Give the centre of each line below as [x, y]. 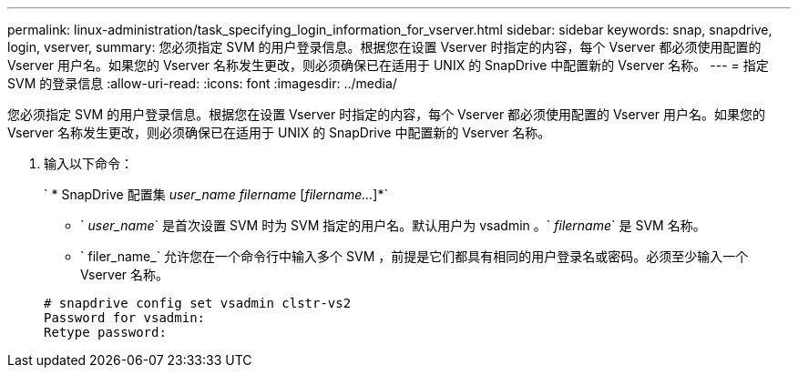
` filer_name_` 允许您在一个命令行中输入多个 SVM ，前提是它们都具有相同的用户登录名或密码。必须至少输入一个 [414, 256]
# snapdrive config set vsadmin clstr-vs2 [198, 303]
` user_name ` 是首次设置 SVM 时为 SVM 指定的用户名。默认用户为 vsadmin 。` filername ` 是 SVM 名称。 [393, 225]
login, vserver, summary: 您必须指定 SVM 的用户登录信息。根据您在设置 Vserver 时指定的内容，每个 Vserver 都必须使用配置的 [384, 47]
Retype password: [105, 332]
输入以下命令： [88, 163]
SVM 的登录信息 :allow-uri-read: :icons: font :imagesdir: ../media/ [202, 83]
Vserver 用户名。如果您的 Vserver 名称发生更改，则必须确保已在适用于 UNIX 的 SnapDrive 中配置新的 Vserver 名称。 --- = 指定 [388, 65]
